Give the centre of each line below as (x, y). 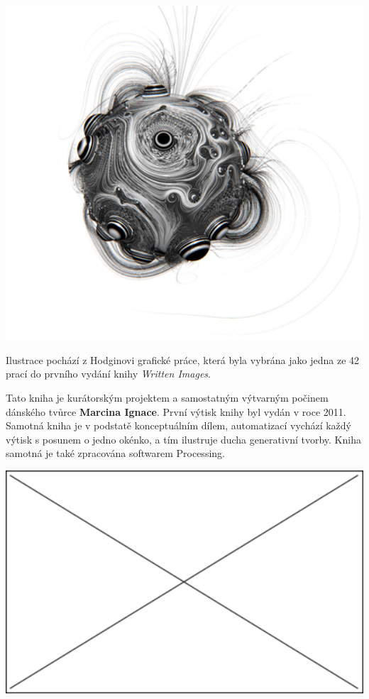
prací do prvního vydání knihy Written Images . (108, 374)
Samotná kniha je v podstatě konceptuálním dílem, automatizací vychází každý (178, 425)
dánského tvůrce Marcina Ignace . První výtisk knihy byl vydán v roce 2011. (176, 411)
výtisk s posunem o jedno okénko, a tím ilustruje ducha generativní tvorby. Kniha (183, 439)
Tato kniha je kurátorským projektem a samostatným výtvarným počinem (167, 398)
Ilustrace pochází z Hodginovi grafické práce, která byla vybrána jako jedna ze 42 (183, 359)
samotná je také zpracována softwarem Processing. (115, 453)
